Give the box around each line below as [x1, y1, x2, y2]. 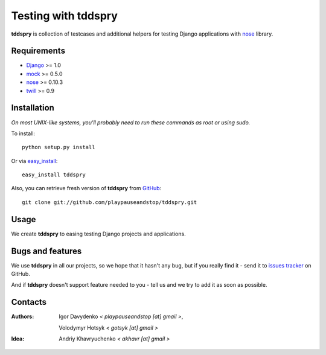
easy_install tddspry [22, 171, 86, 178]
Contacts [11, 297, 47, 307]
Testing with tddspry [11, 9, 118, 22]
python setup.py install [22, 144, 95, 151]
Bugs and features [11, 246, 82, 256]
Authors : [11, 313, 34, 320]
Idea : [11, 335, 25, 342]
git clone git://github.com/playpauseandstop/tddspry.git [22, 199, 197, 205]
